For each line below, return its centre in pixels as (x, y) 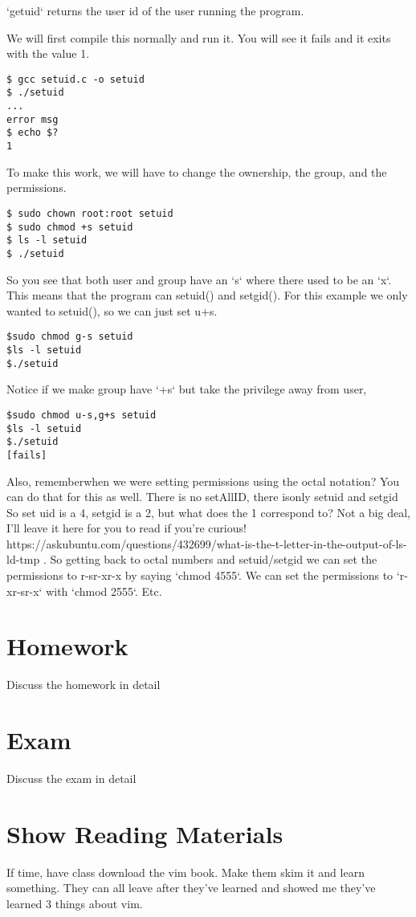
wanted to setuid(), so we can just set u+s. (112, 310)
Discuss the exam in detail (71, 778)
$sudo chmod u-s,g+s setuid (82, 415)
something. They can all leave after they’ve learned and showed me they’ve (191, 888)
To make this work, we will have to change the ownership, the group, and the (197, 171)
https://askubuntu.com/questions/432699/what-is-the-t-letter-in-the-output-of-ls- (207, 543)
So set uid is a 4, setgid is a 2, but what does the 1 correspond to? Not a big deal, (208, 512)
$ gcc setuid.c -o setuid (75, 79)
